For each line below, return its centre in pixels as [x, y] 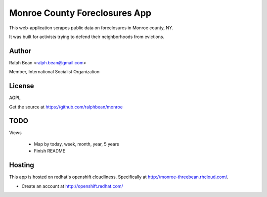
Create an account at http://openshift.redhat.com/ [72, 186]
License [22, 86]
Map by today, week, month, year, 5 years [77, 144]
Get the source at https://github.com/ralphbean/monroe [66, 107]
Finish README [50, 151]
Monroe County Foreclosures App [80, 13]
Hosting [22, 165]
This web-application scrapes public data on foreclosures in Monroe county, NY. [91, 28]
